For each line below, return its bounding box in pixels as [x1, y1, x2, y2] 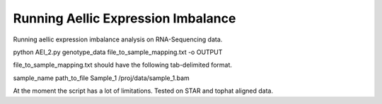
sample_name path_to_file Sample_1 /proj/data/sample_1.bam [13, 74, 190, 82]
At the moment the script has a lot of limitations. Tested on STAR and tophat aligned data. [13, 86, 274, 95]
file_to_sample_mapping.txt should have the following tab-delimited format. [13, 60, 233, 70]
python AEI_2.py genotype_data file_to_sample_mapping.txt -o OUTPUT [13, 48, 223, 56]
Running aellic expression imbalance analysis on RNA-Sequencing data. [13, 35, 223, 44]
